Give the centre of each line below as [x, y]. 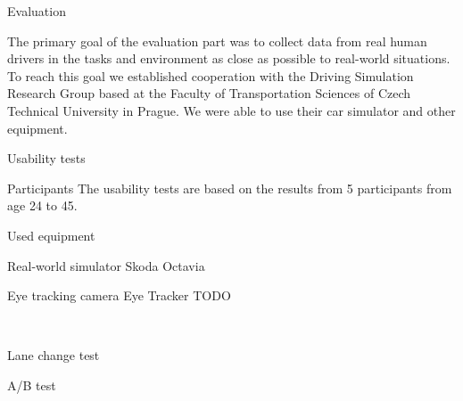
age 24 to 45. [42, 205]
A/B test [32, 385]
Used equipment [51, 235]
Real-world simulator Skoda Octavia [106, 265]
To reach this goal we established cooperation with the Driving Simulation [211, 75]
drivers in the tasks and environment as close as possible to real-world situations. [229, 58]
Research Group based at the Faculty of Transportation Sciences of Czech [209, 93]
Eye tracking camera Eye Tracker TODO [119, 295]
